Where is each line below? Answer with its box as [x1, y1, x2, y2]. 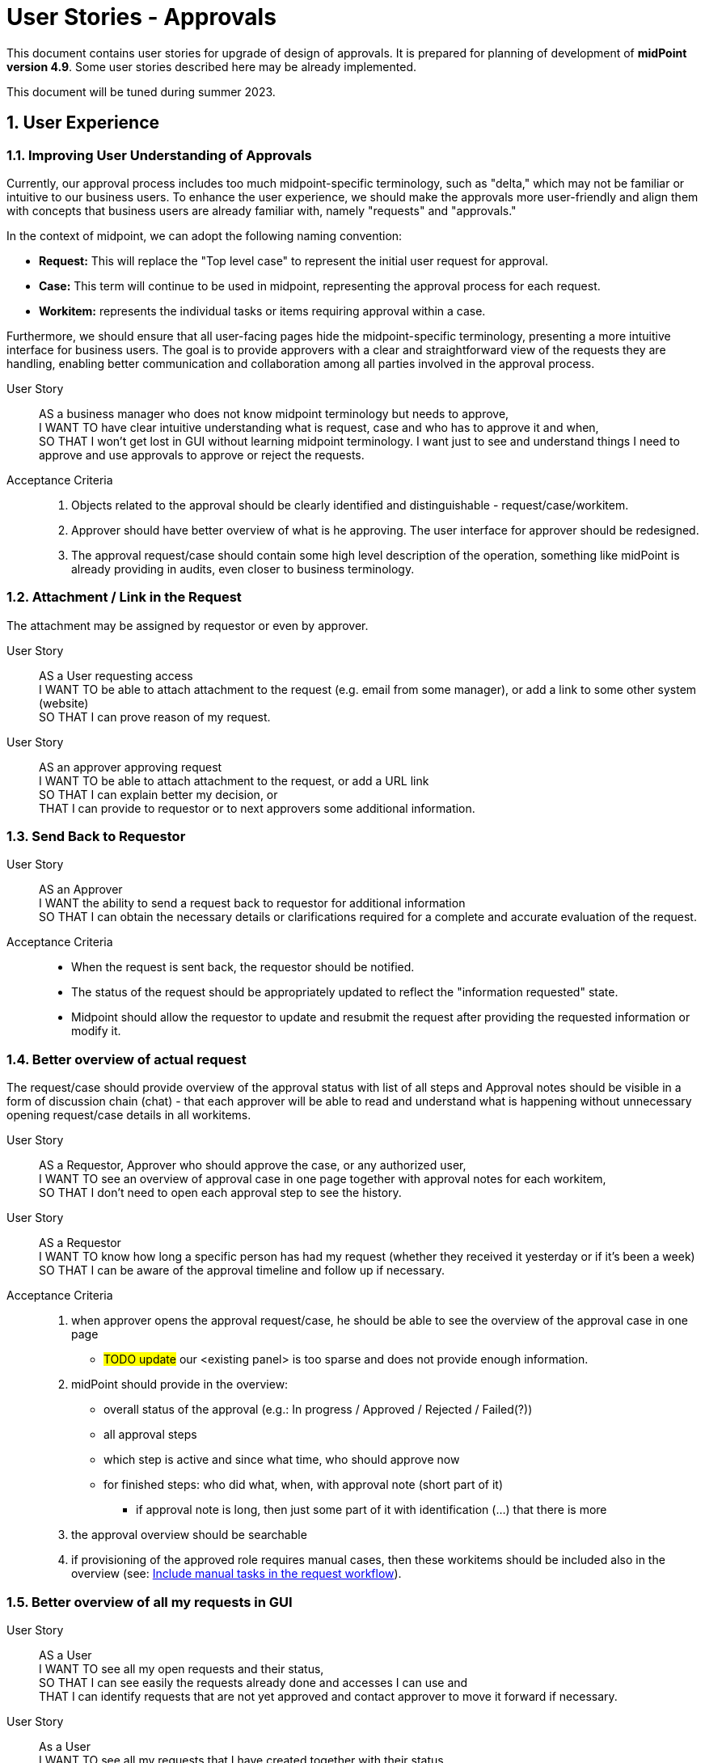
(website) [39, 695, 89, 710]
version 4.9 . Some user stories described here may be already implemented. [6, 59, 417, 74]
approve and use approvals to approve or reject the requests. [39, 447, 365, 462]
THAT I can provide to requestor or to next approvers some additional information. [39, 801, 475, 815]
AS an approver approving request [39, 759, 222, 774]
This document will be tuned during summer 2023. [6, 84, 276, 99]
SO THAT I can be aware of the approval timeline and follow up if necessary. [39, 1263, 445, 1278]
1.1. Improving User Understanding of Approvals [6, 146, 312, 163]
